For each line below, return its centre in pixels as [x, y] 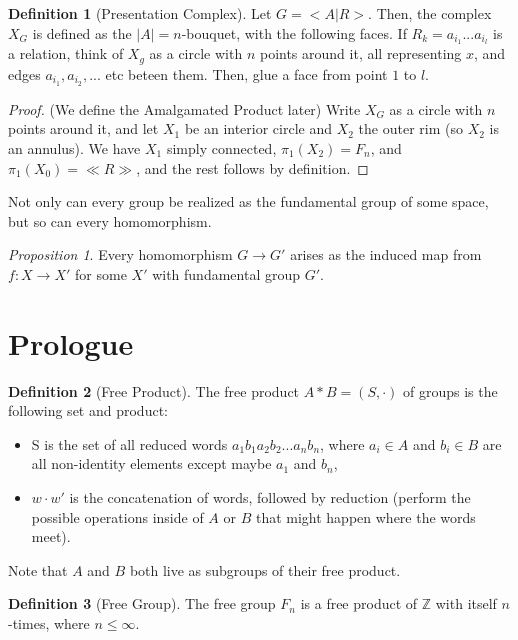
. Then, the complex [430, 13]
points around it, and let [83, 128]
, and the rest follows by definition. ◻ [252, 167]
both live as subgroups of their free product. [265, 569]
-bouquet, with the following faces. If [294, 32]
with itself [466, 603]
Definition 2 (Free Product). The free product [154, 390]
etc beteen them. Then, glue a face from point [246, 73]
